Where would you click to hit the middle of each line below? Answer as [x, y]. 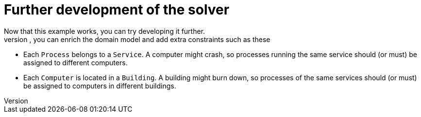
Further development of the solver [117, 10]
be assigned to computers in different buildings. [100, 86]
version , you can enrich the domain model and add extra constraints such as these [137, 39]
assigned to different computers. [76, 62]
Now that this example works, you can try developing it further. [105, 31]
